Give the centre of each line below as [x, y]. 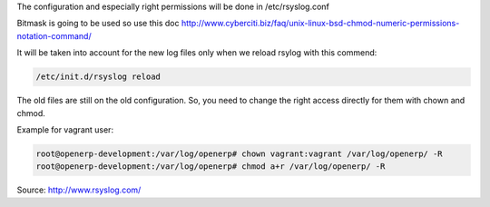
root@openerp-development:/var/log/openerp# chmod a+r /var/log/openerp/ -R [211, 167]
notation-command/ [54, 35]
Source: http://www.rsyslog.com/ [79, 190]
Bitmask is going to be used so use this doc [98, 24]
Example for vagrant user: [65, 129]
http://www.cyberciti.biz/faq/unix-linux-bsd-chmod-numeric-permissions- [320, 24]
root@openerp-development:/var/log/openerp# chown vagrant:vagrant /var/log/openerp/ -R [240, 153]
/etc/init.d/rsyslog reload [98, 77]
